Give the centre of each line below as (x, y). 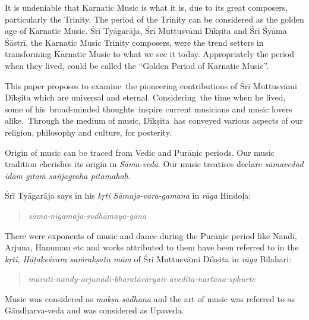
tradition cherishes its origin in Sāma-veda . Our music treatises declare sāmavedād (154, 164)
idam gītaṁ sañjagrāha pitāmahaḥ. (68, 175)
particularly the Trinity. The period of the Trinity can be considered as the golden (154, 19)
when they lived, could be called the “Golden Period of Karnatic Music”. (137, 65)
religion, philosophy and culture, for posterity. (88, 132)
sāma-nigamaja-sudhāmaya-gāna (87, 215)
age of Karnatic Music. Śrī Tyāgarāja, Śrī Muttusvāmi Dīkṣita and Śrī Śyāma (146, 31)
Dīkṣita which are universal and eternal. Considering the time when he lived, (145, 97)
